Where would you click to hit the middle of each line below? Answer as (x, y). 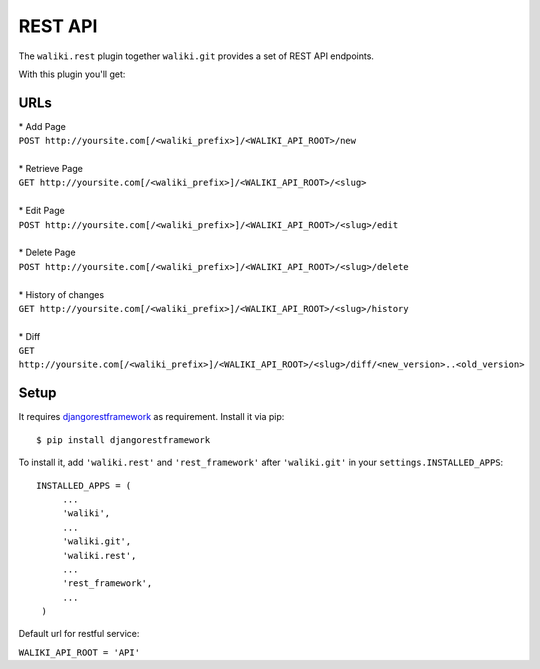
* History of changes (61, 294)
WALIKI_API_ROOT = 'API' (79, 652)
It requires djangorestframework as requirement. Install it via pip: (151, 417)
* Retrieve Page (51, 169)
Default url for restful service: (79, 634)
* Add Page (42, 126)
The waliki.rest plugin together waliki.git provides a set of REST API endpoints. (196, 56)
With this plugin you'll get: (72, 74)
